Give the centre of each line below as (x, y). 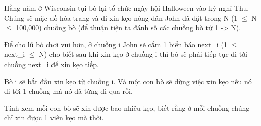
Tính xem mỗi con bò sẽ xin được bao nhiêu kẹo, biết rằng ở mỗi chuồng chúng (127, 108)
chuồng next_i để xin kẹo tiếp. (51, 64)
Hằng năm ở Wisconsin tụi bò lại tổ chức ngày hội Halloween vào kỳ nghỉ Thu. (127, 8)
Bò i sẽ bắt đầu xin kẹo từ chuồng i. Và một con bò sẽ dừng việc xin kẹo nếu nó (128, 81)
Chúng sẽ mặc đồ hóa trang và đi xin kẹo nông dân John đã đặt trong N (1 (121, 17)
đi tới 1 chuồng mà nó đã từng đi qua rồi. (68, 91)
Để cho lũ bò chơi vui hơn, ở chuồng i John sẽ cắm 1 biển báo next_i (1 (116, 44)
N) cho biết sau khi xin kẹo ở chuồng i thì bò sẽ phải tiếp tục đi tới (143, 54)
